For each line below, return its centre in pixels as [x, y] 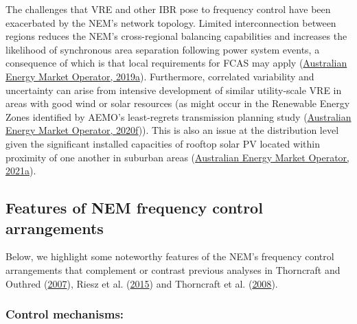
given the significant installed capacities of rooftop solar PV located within [163, 143]
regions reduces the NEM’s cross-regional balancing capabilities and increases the [176, 36]
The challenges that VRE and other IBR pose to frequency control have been [168, 9]
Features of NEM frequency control [134, 208]
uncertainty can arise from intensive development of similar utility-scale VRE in [174, 90]
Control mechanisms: [65, 314]
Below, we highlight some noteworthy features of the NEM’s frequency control [170, 256]
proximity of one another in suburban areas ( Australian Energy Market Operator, [177, 157]
